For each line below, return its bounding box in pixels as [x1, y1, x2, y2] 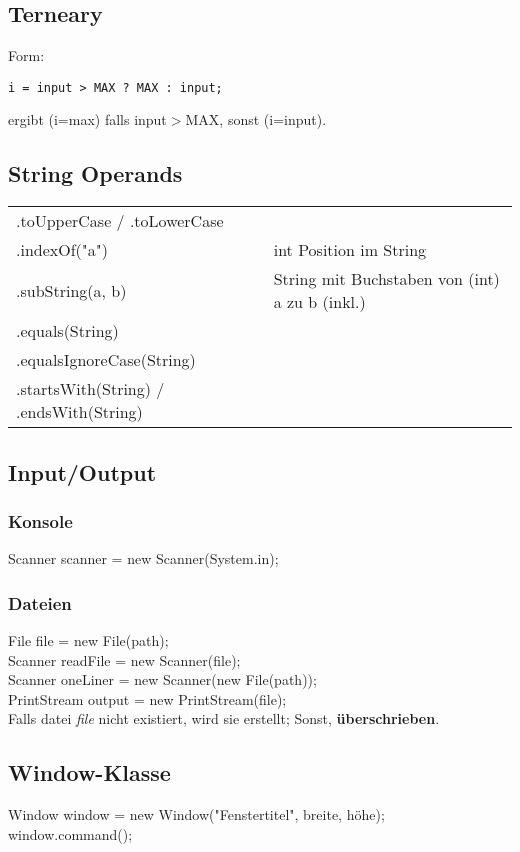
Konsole [8, 508, 73, 533]
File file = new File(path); [8, 630, 169, 651]
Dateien [8, 590, 72, 615]
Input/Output [8, 456, 157, 487]
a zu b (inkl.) [273, 290, 366, 314]
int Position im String [273, 238, 427, 262]
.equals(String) [16, 319, 119, 343]
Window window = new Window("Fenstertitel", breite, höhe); [8, 804, 385, 825]
